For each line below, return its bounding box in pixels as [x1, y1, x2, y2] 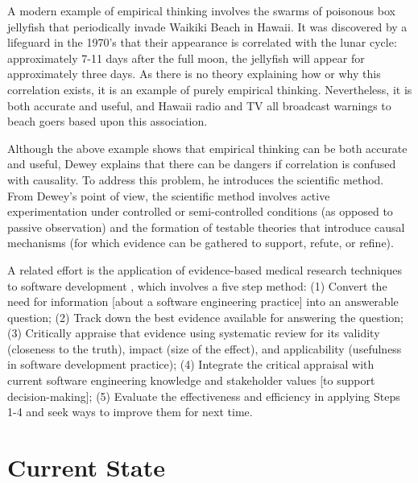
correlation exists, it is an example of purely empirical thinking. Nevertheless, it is [7, 80, 412, 97]
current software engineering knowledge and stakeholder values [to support [7, 372, 375, 389]
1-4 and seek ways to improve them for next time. [7, 403, 253, 420]
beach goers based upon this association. [7, 113, 208, 130]
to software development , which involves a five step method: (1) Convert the [7, 277, 387, 294]
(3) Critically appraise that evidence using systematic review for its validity [7, 324, 380, 341]
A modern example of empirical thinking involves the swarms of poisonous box [7, 2, 395, 19]
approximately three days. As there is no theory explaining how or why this [7, 65, 381, 82]
